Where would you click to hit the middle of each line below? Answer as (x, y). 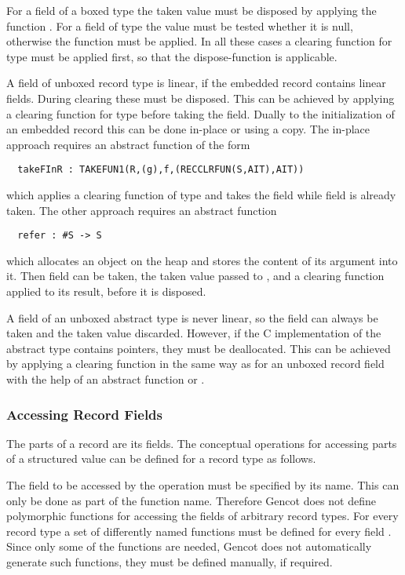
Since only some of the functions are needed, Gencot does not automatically (189, 546)
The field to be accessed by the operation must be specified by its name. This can (203, 485)
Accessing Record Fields (84, 414)
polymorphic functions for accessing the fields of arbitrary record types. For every (202, 516)
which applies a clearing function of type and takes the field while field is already (201, 195)
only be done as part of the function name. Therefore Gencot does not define (191, 500)
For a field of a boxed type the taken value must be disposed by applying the (192, 10)
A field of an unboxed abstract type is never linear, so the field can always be (192, 317)
